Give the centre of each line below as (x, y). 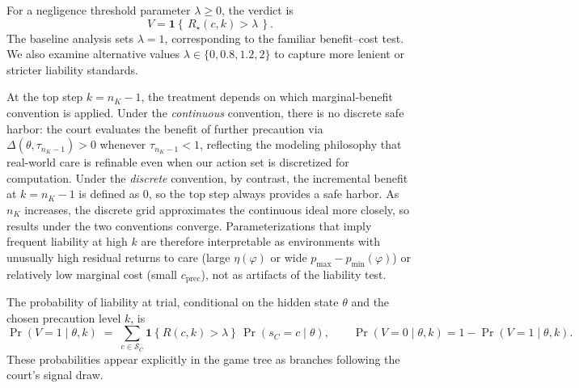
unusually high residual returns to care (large (118, 257)
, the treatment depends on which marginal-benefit (267, 97)
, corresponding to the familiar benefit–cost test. (284, 38)
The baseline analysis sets (70, 38)
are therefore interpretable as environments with (260, 241)
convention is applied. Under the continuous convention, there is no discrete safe (205, 112)
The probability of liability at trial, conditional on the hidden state (173, 301)
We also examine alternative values (93, 54)
